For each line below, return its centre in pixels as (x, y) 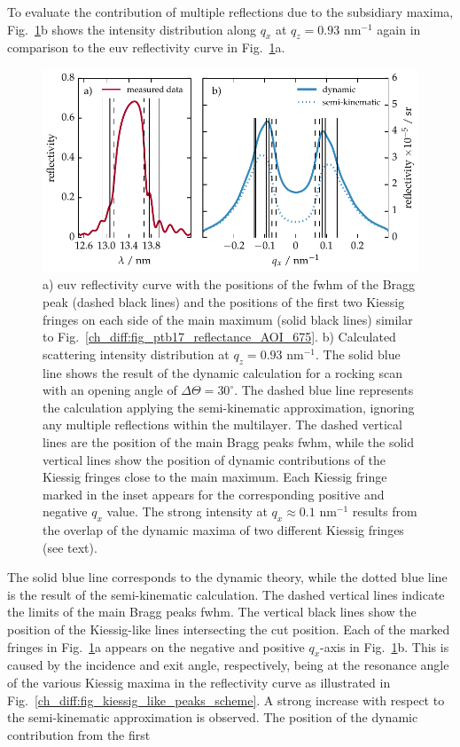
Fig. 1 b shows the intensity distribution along (132, 29)
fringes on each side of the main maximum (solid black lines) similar (228, 319)
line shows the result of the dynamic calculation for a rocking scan (223, 372)
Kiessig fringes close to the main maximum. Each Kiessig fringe (215, 477)
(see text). (70, 547)
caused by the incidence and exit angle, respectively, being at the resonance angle (228, 665)
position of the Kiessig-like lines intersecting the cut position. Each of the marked (229, 629)
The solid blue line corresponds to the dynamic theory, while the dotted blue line (227, 577)
